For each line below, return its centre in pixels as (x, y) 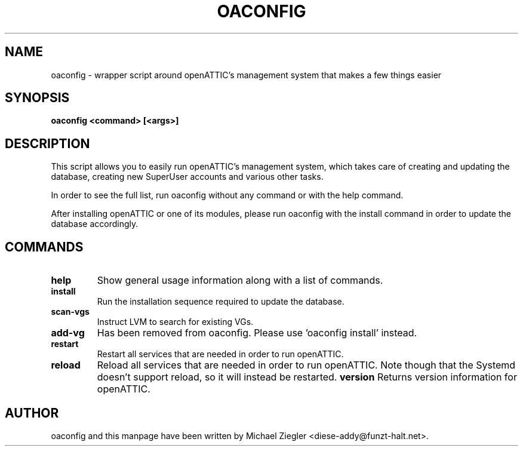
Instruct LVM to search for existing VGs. (175, 322)
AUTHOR (32, 413)
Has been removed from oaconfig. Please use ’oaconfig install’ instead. (257, 333)
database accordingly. (95, 224)
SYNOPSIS (37, 98)
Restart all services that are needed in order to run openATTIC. (220, 354)
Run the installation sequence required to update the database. (221, 302)
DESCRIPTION (47, 143)
